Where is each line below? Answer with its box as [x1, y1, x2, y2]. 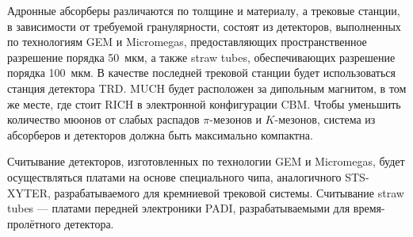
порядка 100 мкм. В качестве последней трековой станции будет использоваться [7, 64, 396, 81]
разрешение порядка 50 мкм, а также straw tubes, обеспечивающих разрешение [7, 48, 396, 65]
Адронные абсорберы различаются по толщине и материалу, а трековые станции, [7, 2, 400, 18]
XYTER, [7, 184, 51, 201]
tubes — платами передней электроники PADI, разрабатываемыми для [7, 200, 350, 216]
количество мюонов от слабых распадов [7, 111, 200, 128]
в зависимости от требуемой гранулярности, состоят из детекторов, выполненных [7, 17, 401, 34]
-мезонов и [209, 111, 262, 128]
